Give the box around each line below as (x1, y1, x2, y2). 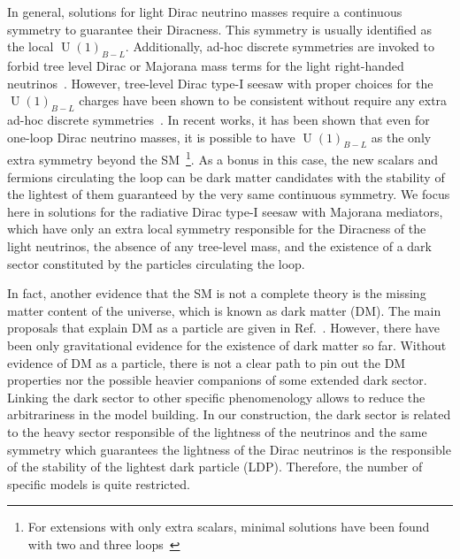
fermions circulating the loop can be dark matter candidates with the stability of (7, 167, 445, 186)
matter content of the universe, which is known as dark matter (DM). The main (7, 301, 441, 319)
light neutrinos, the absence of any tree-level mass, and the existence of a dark (7, 236, 432, 255)
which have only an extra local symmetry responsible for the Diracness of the (7, 219, 426, 238)
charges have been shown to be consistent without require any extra (79, 91, 448, 110)
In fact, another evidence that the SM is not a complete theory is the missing (7, 284, 426, 302)
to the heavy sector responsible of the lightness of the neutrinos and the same (7, 422, 427, 440)
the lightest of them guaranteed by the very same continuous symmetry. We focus (7, 185, 450, 203)
